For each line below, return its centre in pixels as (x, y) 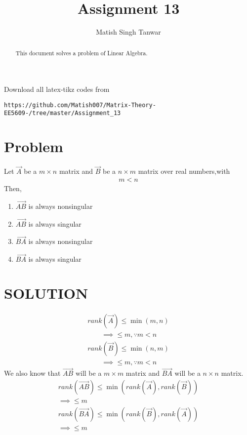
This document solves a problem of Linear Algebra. (82, 53)
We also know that (32, 373)
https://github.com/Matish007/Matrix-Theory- (80, 105)
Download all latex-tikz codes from (57, 89)
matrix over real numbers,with (184, 171)
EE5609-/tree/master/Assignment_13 (62, 113)
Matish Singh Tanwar (128, 32)
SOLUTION (46, 293)
